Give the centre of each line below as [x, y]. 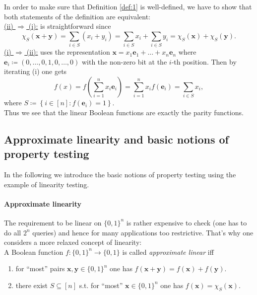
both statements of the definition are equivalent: [77, 16]
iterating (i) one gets [35, 71]
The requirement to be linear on [53, 222]
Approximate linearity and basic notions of [116, 139]
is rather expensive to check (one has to [187, 222]
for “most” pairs [40, 268]
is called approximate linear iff [168, 252]
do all [13, 232]
